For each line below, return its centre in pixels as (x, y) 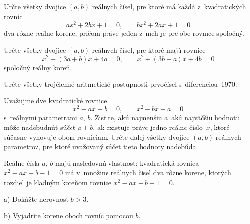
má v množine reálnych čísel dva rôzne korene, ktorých (148, 173)
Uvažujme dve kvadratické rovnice (55, 100)
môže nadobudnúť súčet (40, 127)
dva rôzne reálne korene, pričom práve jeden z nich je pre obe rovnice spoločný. (124, 33)
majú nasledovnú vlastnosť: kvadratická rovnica (127, 163)
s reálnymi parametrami (41, 117)
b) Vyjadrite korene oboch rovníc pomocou (69, 215)
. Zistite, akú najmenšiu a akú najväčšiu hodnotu (165, 117)
